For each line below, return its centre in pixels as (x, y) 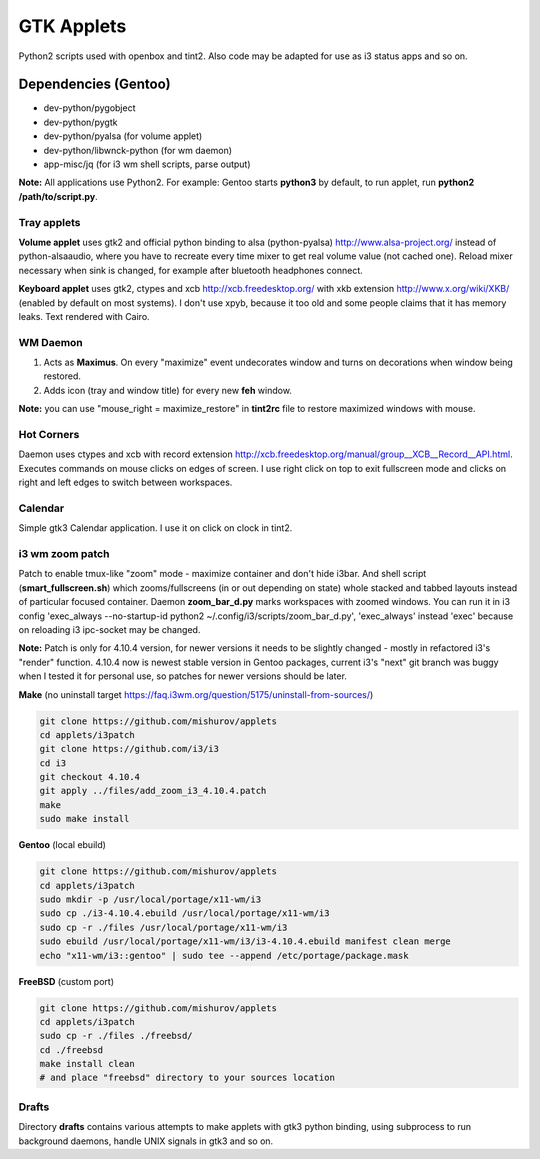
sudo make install (84, 819)
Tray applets (49, 222)
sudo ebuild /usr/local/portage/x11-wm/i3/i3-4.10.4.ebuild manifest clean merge (245, 941)
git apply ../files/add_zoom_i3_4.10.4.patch (153, 791)
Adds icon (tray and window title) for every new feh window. (167, 390)
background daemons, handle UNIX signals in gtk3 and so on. (146, 1141)
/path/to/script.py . (58, 196)
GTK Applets (72, 26)
